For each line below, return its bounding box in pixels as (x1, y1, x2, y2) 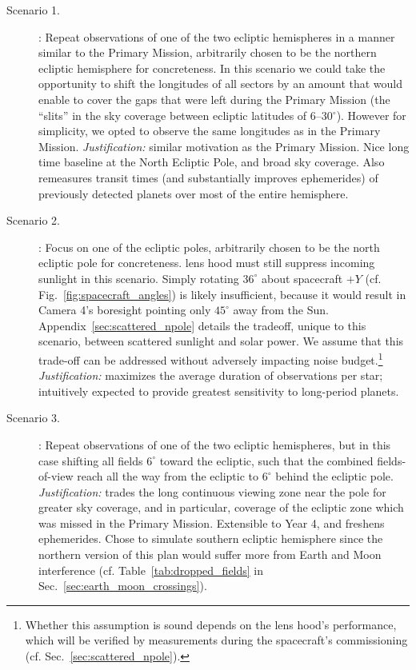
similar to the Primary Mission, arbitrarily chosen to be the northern (38, 44, 377, 61)
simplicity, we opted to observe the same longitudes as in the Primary (38, 122, 381, 139)
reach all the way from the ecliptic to (77, 468, 258, 485)
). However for (336, 106, 406, 123)
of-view (38, 468, 74, 485)
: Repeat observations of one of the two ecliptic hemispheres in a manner (38, 28, 395, 45)
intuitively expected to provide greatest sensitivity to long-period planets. (38, 382, 399, 399)
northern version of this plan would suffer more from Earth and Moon (38, 546, 382, 563)
